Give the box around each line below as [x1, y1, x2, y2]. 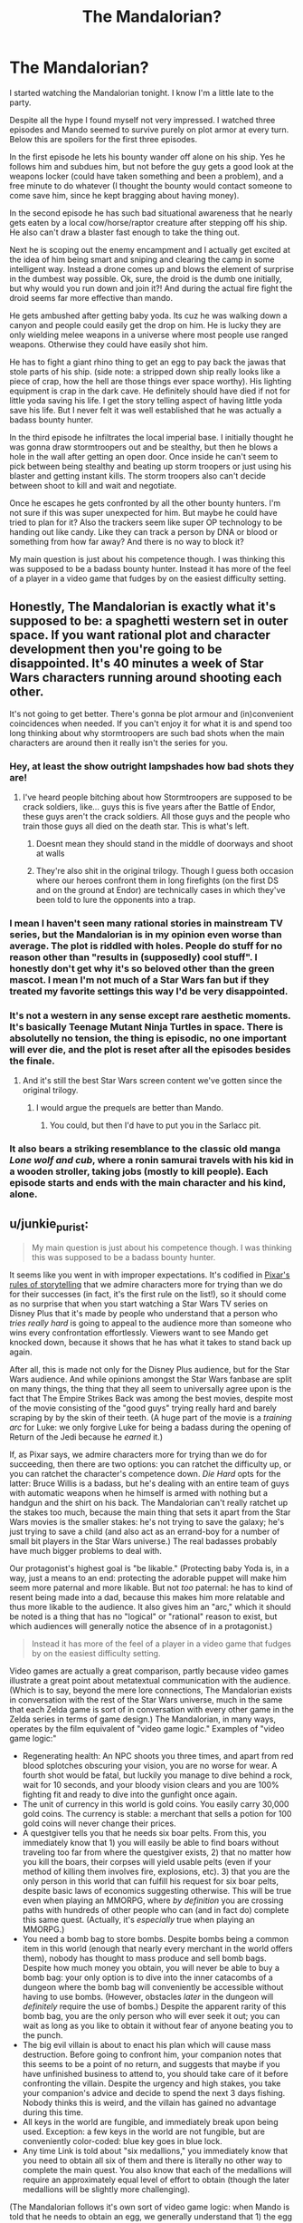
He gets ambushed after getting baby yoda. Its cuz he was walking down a [9, 310, 288, 321]
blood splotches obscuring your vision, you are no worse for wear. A [22, 1761, 278, 1772]
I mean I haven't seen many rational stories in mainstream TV [9, 917, 283, 929]
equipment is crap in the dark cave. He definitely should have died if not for [9, 385, 291, 396]
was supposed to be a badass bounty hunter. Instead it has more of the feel [9, 563, 291, 574]
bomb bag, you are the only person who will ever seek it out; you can [22, 2011, 280, 2022]
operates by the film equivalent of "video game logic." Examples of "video [9, 1723, 285, 1734]
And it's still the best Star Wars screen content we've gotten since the [22, 1075, 283, 1086]
